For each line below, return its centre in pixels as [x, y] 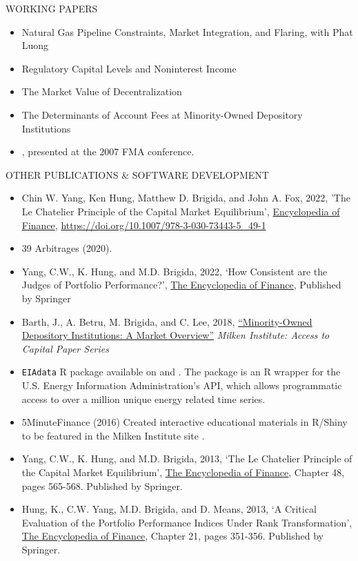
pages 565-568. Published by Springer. [102, 485]
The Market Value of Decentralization [102, 91]
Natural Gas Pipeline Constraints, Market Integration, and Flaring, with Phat [187, 31]
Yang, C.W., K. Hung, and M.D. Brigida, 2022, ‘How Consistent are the [175, 271]
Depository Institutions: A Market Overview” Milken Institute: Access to [176, 335]
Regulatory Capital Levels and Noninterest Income [129, 68]
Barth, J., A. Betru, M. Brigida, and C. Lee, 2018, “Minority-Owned [167, 321]
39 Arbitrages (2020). [67, 248]
